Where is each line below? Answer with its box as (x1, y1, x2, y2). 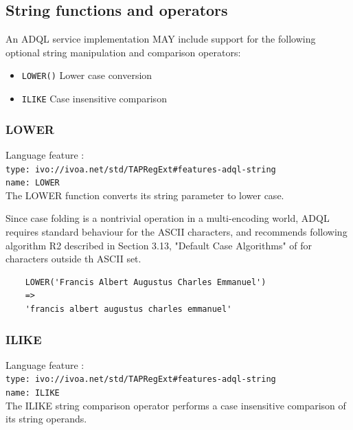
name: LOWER (5, 178, 60, 188)
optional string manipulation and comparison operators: (5, 45, 241, 59)
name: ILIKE (5, 388, 60, 398)
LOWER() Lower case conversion (21, 68, 152, 82)
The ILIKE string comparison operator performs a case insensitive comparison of (5, 398, 346, 412)
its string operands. (5, 411, 87, 426)
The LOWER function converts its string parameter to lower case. (5, 188, 284, 202)
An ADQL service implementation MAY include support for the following (5, 32, 316, 46)
